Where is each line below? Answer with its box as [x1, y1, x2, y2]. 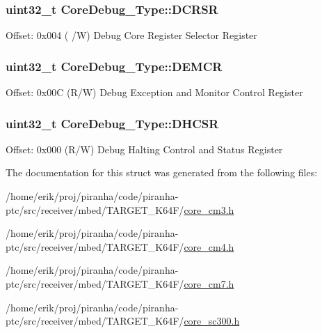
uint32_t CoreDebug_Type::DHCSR [6, 114, 219, 132]
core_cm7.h [184, 277, 234, 291]
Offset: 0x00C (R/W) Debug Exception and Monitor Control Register [6, 85, 303, 100]
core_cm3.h [184, 202, 234, 217]
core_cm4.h [184, 239, 234, 254]
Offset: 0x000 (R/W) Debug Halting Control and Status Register [6, 141, 283, 156]
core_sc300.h [184, 313, 240, 328]
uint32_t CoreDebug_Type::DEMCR [6, 57, 223, 75]
